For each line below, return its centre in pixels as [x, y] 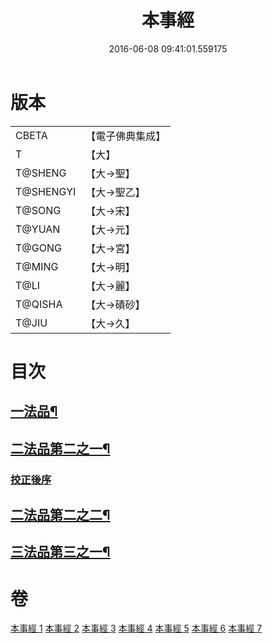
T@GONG [38, 248]
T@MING [37, 266]
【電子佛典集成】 [126, 136]
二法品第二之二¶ [60, 514]
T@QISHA [39, 304]
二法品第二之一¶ [60, 448]
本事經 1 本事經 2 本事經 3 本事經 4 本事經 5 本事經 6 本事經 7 [136, 628]
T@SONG [38, 210]
